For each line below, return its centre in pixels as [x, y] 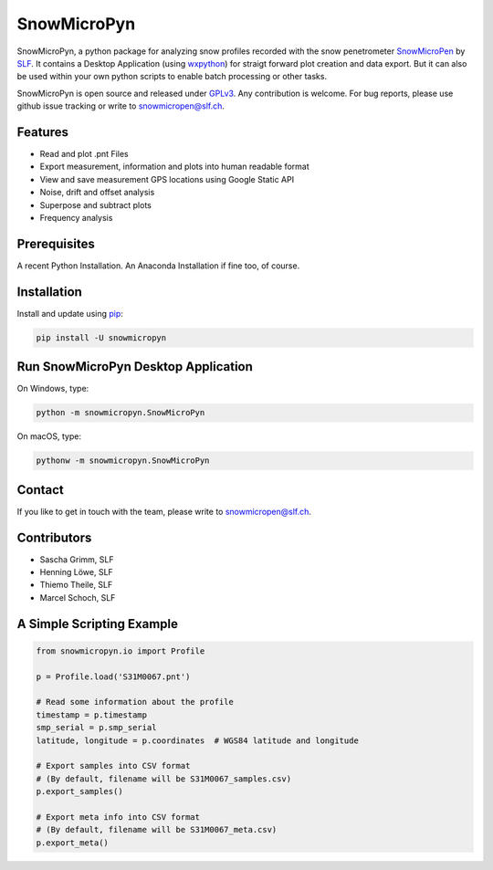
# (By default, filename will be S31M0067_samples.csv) [164, 779]
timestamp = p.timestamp [92, 715]
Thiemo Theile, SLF [76, 585]
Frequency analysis [76, 217]
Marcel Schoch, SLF [78, 597]
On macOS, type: [49, 436]
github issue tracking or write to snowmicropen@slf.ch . [121, 106]
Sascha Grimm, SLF [77, 559]
